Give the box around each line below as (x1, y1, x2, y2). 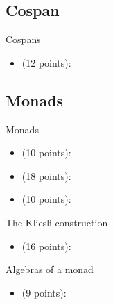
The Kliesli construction (6, 215, 108, 229)
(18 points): (21, 168, 71, 183)
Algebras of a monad (6, 262, 94, 277)
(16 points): (21, 238, 71, 253)
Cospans (6, 32, 41, 47)
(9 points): (21, 285, 67, 299)
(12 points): (21, 55, 71, 69)
